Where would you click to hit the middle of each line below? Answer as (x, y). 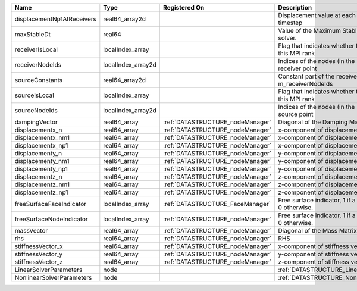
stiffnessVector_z (39, 262)
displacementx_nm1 (42, 138)
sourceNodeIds (36, 110)
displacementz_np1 (41, 192)
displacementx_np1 (41, 145)
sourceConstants (38, 80)
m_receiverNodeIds (306, 84)
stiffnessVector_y (38, 254)
